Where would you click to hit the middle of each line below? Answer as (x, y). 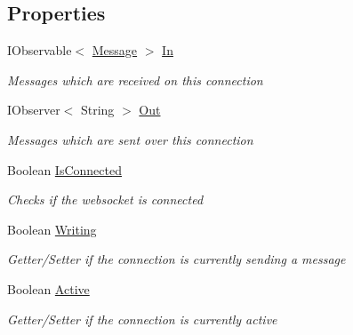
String (97, 110)
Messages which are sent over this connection (130, 139)
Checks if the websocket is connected (105, 199)
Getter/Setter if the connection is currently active (142, 319)
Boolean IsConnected (64, 169)
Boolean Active (48, 288)
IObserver (34, 110)
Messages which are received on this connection (135, 80)
